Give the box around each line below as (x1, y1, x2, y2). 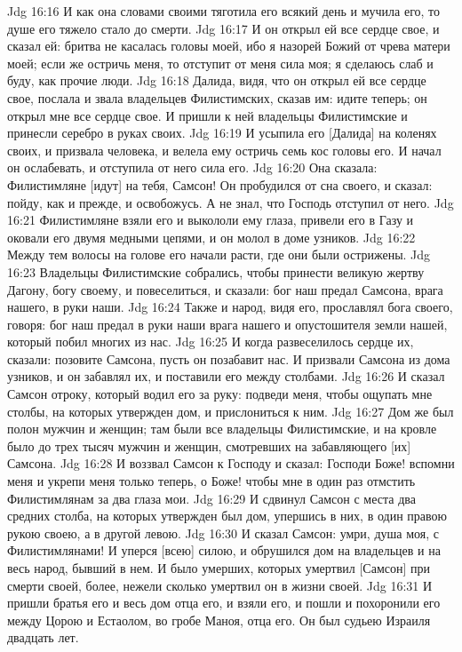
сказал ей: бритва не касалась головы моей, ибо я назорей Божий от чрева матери (7, 36, 450, 55)
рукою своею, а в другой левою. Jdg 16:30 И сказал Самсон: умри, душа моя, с (7, 523, 439, 542)
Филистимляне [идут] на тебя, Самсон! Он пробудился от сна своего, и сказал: (7, 175, 433, 194)
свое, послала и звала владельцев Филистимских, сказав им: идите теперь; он (7, 88, 427, 107)
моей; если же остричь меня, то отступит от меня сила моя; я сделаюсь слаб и (7, 53, 434, 72)
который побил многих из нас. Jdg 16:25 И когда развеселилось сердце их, (7, 332, 414, 351)
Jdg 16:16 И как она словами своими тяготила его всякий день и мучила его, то (7, 2, 441, 20)
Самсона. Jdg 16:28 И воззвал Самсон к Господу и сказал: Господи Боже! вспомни (7, 454, 455, 473)
